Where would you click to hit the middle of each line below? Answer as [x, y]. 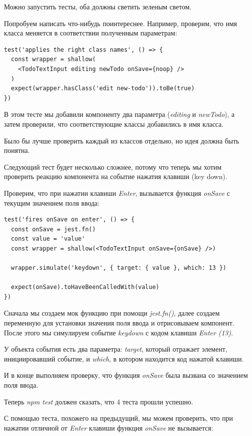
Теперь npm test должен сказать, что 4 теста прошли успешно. [99, 401]
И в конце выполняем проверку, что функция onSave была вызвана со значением [126, 375]
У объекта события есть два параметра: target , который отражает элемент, [116, 349]
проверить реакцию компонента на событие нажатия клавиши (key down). [116, 176]
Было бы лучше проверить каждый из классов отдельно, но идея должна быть [122, 140]
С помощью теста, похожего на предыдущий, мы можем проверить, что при [119, 418]
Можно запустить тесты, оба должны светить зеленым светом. [98, 6]
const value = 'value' [48, 239]
